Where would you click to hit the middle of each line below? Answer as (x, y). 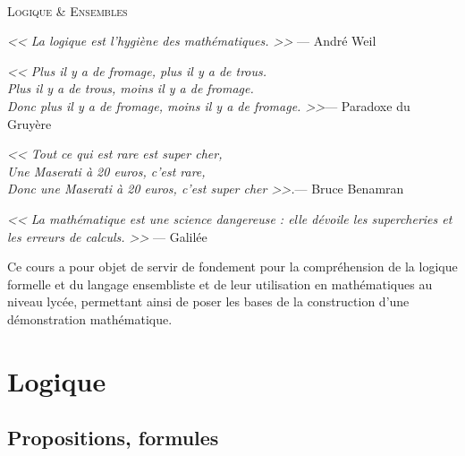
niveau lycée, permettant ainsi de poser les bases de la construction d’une (208, 301)
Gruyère (30, 123)
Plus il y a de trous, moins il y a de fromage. (131, 88)
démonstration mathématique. (90, 318)
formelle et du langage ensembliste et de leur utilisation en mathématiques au (220, 284)
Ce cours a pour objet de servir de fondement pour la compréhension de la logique (232, 267)
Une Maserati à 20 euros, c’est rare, (106, 171)
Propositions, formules (113, 438)
